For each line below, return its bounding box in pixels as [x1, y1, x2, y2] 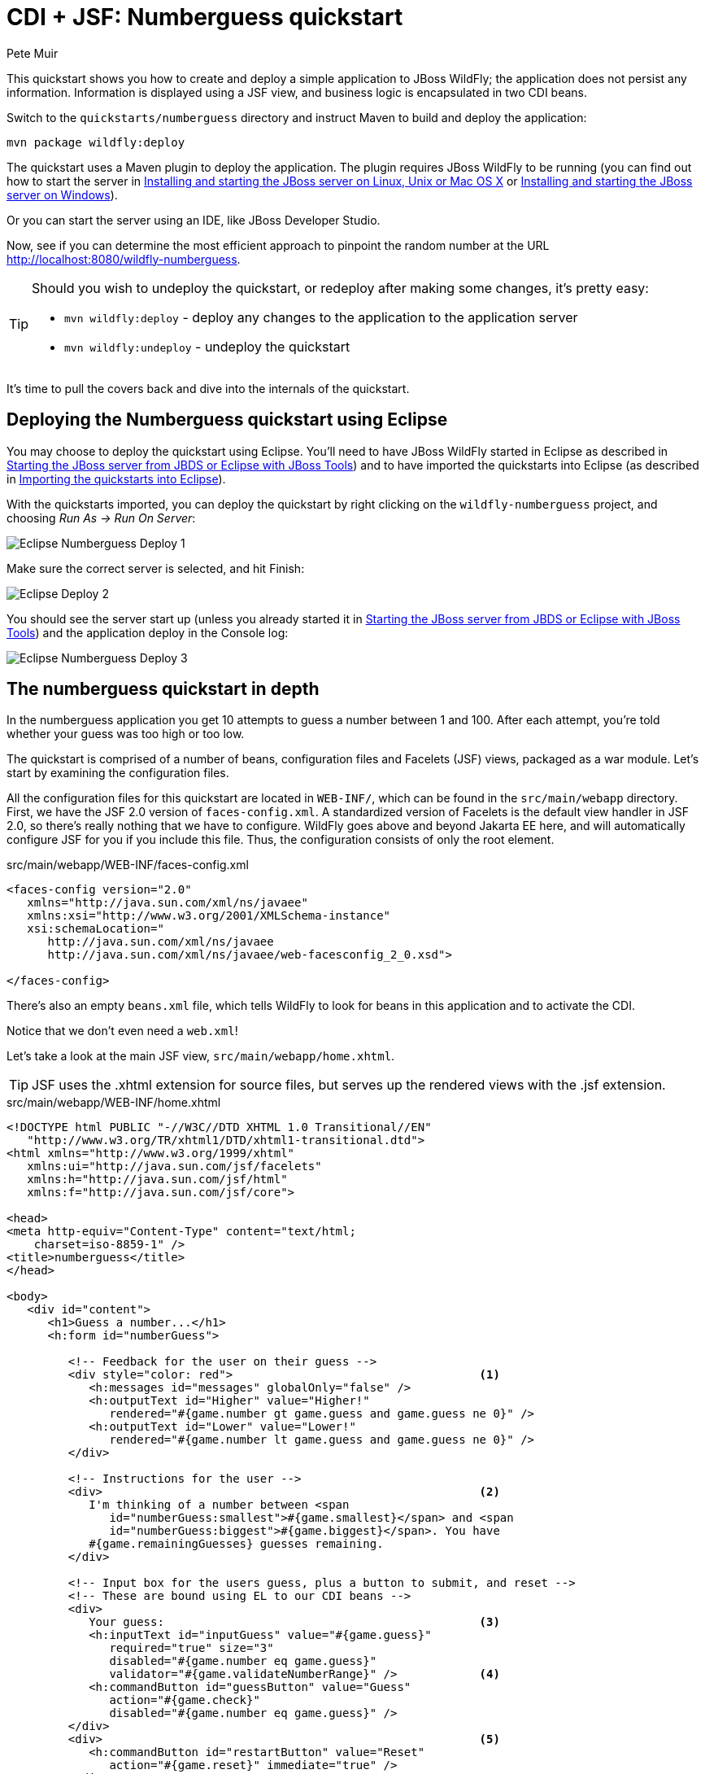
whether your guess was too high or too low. [7, 727, 245, 741]
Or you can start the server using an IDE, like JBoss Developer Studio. [7, 212, 381, 227]
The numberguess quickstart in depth [7, 679, 320, 700]
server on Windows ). [7, 187, 118, 202]
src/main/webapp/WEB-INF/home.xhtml [7, 1095, 221, 1110]
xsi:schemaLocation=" [27, 922, 164, 936]
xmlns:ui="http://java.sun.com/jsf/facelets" [27, 1160, 322, 1173]
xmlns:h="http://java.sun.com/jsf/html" [27, 1173, 288, 1186]
